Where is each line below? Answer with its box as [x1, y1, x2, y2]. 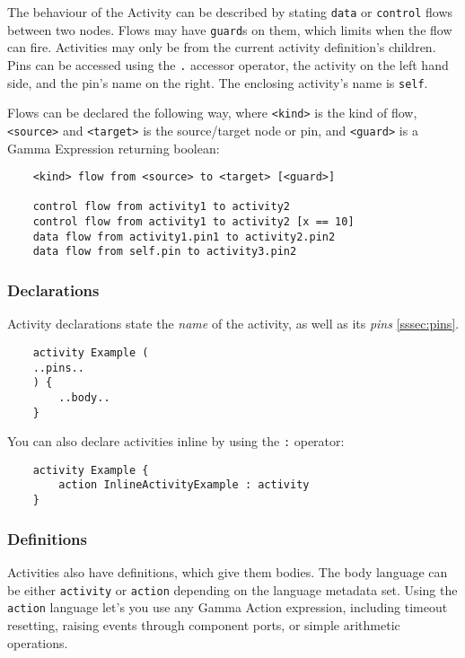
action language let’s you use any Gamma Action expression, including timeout [7, 598, 448, 617]
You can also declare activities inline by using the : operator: [7, 432, 345, 451]
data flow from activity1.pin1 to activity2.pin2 [32, 230, 336, 243]
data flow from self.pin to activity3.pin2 [32, 245, 297, 259]
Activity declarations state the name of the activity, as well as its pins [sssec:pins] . [7, 314, 460, 333]
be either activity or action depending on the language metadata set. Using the [7, 580, 458, 599]
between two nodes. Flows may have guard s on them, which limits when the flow [7, 20, 452, 39]
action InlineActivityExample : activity [58, 478, 310, 492]
